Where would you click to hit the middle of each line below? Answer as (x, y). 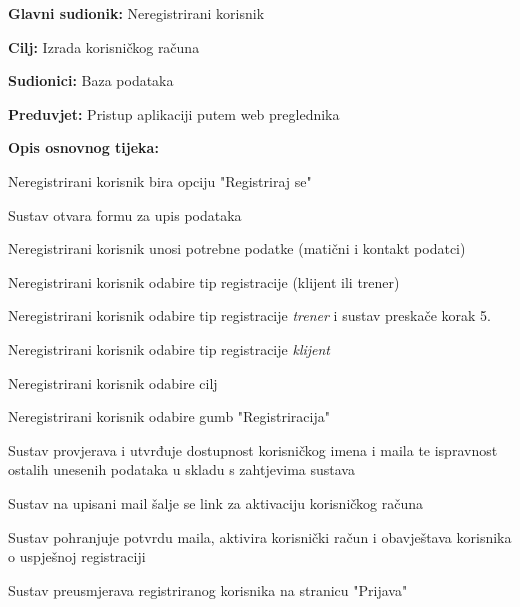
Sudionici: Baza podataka (91, 80)
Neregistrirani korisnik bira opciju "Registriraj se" (160, 180)
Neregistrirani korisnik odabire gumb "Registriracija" (169, 416)
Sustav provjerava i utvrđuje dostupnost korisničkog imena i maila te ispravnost (253, 449)
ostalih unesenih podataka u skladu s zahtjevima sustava (181, 469)
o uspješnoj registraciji (77, 556)
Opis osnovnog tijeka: (83, 147)
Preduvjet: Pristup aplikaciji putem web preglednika (174, 113)
